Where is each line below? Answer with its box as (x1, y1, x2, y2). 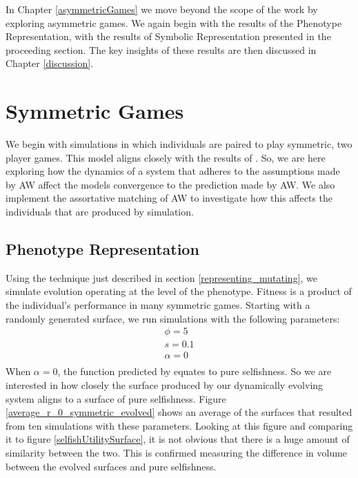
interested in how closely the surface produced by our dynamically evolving (6, 377, 324, 392)
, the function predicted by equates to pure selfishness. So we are (57, 364, 332, 379)
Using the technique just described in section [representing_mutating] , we (6, 270, 318, 285)
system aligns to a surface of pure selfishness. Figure (6, 391, 226, 405)
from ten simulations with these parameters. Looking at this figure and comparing (6, 418, 353, 432)
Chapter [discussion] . (6, 56, 94, 70)
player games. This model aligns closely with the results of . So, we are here (6, 150, 326, 164)
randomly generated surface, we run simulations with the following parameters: (6, 311, 340, 325)
